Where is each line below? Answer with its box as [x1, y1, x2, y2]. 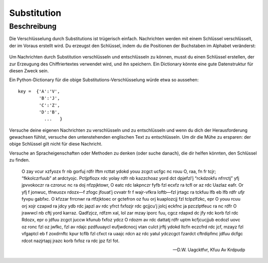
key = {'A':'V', [18, 88, 60, 94]
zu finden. [9, 157, 30, 163]
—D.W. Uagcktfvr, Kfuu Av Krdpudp [173, 247, 245, 253]
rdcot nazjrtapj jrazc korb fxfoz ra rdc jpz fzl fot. [21, 238, 120, 244]
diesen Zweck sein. [9, 67, 49, 74]
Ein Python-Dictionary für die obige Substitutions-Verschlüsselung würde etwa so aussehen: [9, 77, 199, 83]
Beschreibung [9, 22, 57, 31]
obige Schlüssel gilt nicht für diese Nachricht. [9, 141, 103, 147]
